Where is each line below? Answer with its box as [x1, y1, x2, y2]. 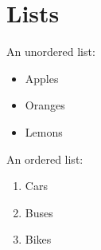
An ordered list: [6, 150, 84, 167]
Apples [25, 69, 59, 86]
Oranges [25, 97, 65, 113]
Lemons [25, 123, 63, 140]
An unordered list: [6, 43, 95, 60]
